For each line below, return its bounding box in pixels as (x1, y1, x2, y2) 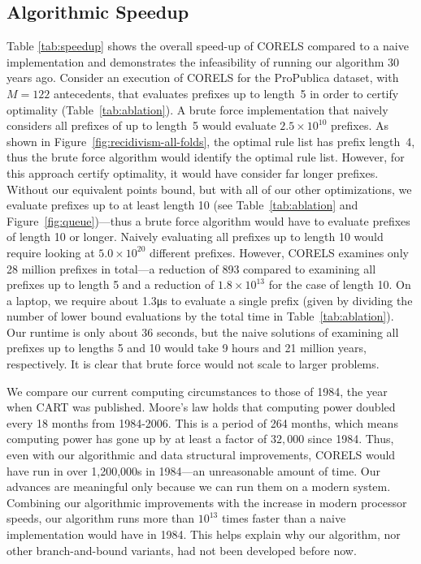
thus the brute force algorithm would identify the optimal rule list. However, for (7, 149, 405, 166)
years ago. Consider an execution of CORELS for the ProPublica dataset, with (7, 69, 399, 86)
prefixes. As (331, 117, 388, 134)
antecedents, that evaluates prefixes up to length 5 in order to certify (53, 84, 399, 101)
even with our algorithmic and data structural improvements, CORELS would (7, 446, 396, 463)
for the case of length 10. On (268, 276, 411, 293)
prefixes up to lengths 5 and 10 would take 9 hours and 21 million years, (7, 339, 367, 356)
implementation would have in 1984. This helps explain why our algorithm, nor (7, 526, 401, 543)
